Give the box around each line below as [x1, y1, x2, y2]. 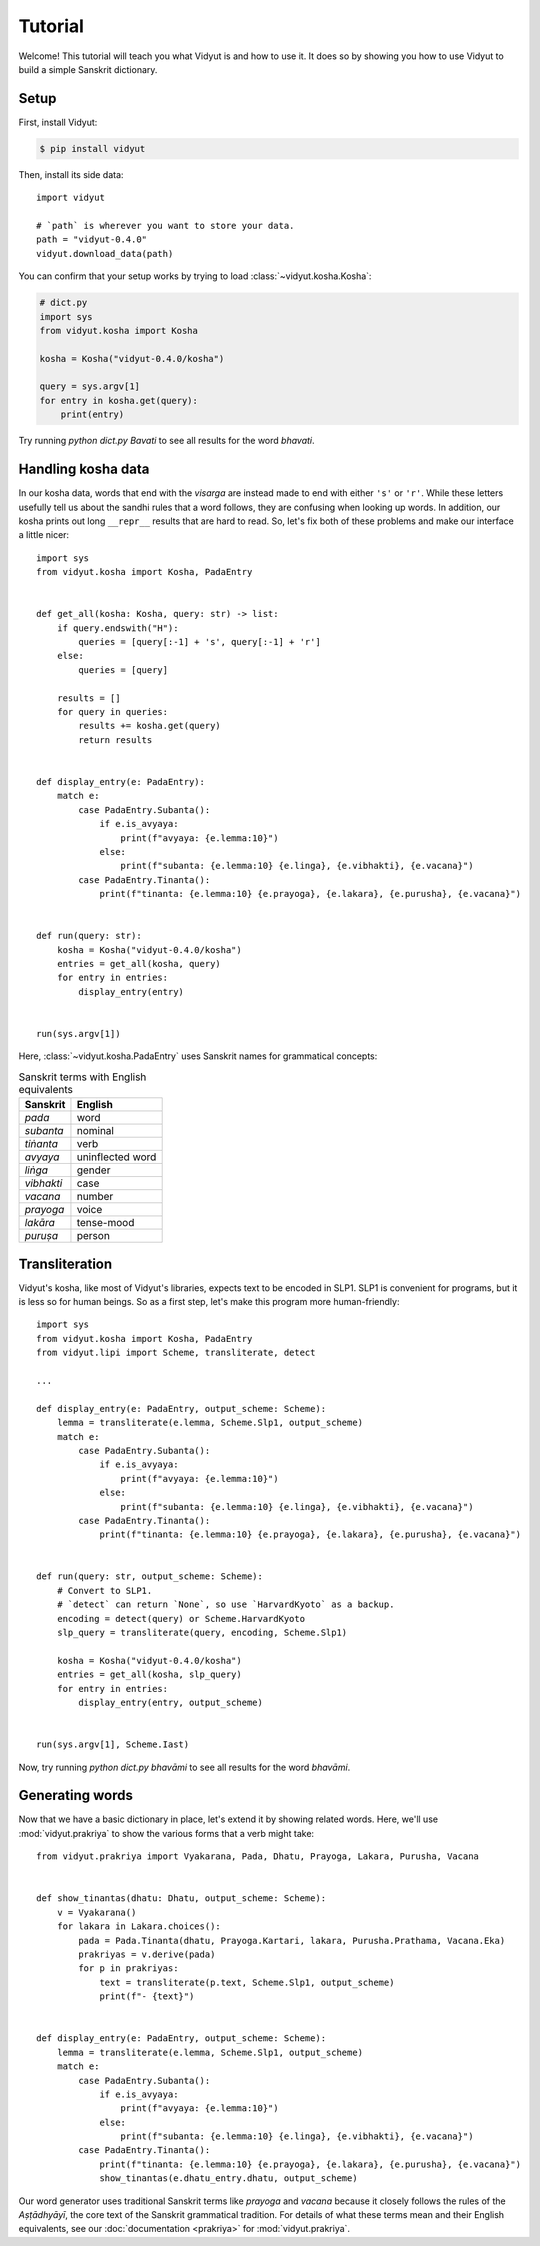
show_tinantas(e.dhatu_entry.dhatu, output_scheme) [99, 2173, 359, 2184]
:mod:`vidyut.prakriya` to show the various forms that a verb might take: [18, 1827, 315, 1839]
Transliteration [18, 1255, 113, 1272]
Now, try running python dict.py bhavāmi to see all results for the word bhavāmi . [18, 1761, 351, 1773]
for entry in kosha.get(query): [39, 395, 199, 406]
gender [76, 1163, 111, 1177]
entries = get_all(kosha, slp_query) [56, 1669, 242, 1680]
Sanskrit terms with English [18, 1070, 147, 1084]
